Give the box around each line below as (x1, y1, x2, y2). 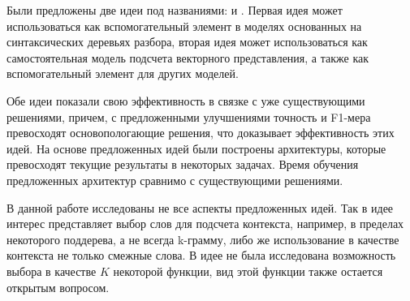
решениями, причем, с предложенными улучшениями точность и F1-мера (6, 108, 371, 125)
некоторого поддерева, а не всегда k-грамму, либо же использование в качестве (6, 230, 399, 247)
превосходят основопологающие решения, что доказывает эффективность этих (6, 124, 395, 141)
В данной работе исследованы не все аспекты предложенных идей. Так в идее (6, 199, 394, 216)
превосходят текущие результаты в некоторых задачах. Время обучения (6, 156, 359, 173)
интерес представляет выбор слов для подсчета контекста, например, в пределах (6, 215, 404, 232)
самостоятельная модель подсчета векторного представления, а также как (6, 49, 369, 66)
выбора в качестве (6, 262, 97, 279)
